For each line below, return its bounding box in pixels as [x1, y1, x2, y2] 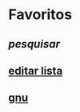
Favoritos [8, 6, 73, 24]
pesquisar [8, 37, 60, 51]
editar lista [8, 64, 63, 77]
